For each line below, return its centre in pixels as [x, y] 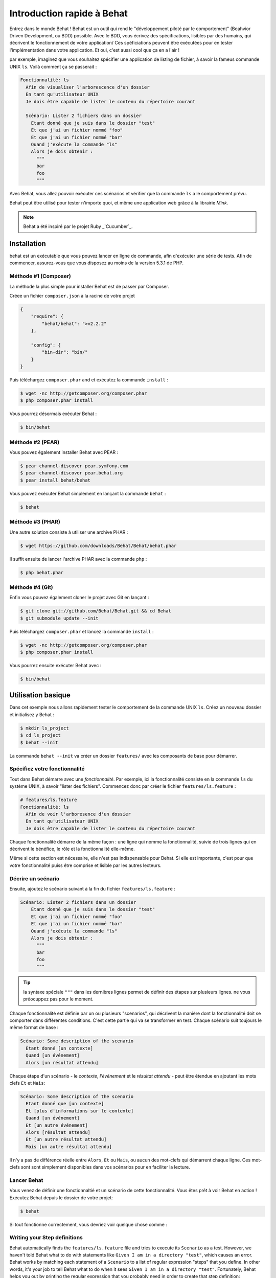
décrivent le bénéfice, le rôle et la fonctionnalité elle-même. [72, 849]
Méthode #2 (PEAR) [34, 442]
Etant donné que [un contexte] [65, 1104]
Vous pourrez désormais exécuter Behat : [53, 414]
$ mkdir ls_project [44, 728]
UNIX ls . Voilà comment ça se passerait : [53, 66]
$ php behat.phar [42, 572]
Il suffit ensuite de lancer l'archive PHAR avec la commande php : [78, 559]
